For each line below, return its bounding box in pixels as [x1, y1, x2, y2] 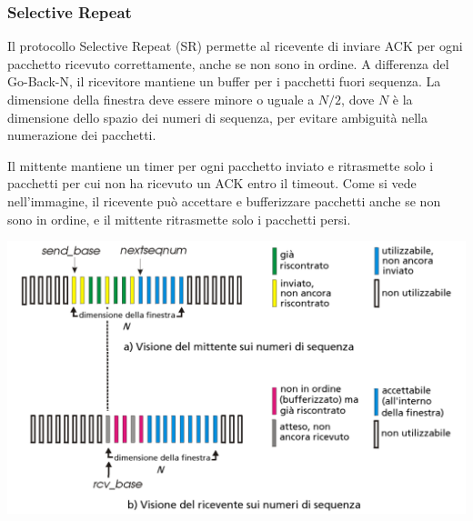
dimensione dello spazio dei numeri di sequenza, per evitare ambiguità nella [7, 107, 428, 126]
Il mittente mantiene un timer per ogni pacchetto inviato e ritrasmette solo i [7, 155, 434, 175]
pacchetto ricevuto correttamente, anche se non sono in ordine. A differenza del [7, 54, 449, 73]
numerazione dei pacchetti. [7, 125, 156, 145]
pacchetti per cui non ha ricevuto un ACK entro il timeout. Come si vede [7, 174, 417, 193]
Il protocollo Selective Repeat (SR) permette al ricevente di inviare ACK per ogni [7, 36, 463, 55]
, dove [341, 90, 375, 108]
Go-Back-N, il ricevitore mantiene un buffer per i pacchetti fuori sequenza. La [7, 72, 441, 91]
